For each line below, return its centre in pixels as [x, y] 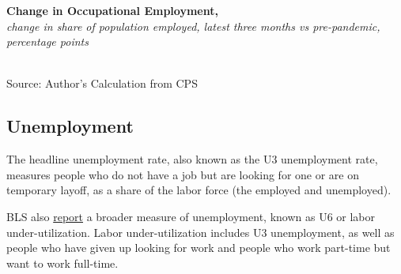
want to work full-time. [62, 263]
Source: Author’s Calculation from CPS [102, 83]
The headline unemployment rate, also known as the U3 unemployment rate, [192, 159]
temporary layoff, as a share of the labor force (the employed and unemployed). [199, 190]
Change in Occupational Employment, [112, 10]
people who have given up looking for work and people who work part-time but [199, 248]
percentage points [47, 41]
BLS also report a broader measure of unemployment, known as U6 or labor [191, 216]
